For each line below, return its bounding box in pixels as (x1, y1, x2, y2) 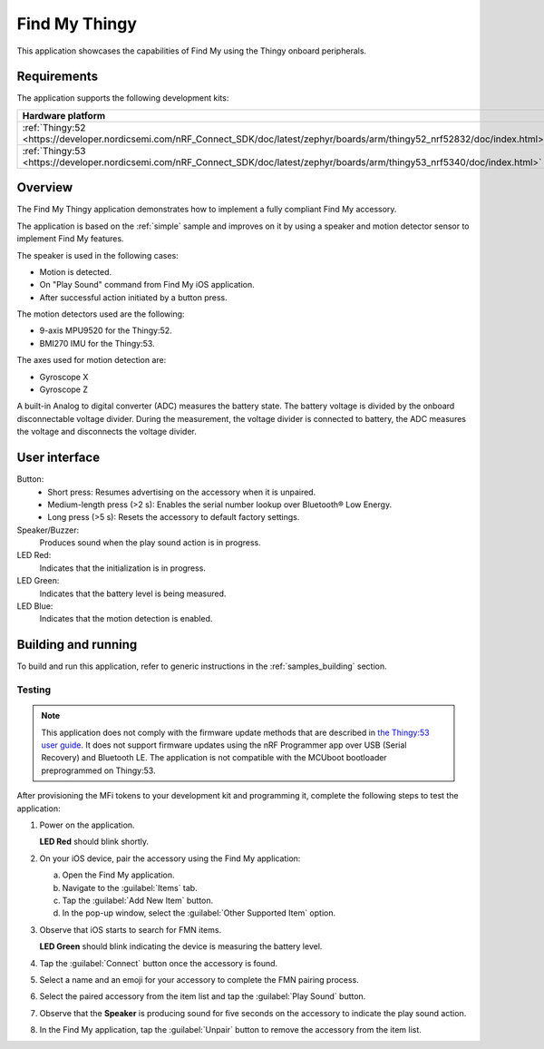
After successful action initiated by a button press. (39, 291, 228, 303)
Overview (16, 180, 73, 195)
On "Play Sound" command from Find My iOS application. (39, 279, 255, 290)
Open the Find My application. (62, 869, 176, 880)
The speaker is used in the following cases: (16, 250, 179, 260)
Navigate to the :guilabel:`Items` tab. (62, 882, 199, 893)
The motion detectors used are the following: (16, 309, 185, 319)
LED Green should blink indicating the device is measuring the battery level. (39, 941, 323, 952)
